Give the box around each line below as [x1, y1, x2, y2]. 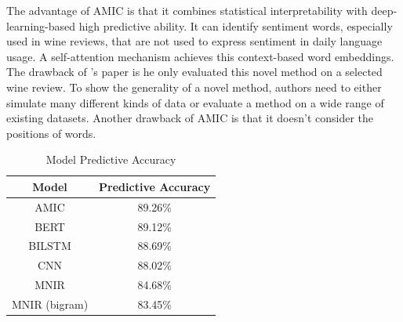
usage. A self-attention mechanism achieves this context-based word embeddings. [6, 48, 394, 64]
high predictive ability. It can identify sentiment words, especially [78, 17, 393, 34]
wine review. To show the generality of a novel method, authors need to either [6, 78, 382, 95]
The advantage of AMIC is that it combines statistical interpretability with [6, 2, 368, 18]
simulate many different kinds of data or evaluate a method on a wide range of [6, 94, 384, 110]
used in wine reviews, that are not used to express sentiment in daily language [6, 33, 383, 49]
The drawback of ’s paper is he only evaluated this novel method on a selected [6, 63, 383, 80]
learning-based [6, 17, 76, 34]
